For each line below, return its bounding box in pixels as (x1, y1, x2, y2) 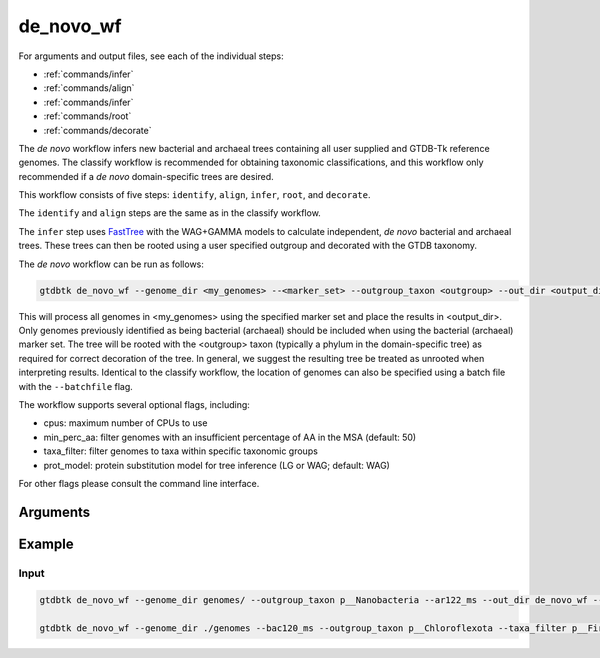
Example (18, 535, 74, 552)
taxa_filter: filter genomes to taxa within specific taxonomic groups (43, 445, 319, 457)
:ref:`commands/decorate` (43, 124, 152, 136)
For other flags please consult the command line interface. (18, 477, 260, 489)
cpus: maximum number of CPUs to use (43, 417, 208, 429)
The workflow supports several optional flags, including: (18, 398, 250, 410)
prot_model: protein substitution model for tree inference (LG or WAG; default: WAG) (43, 459, 390, 471)
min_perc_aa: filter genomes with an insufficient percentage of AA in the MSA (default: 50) (43, 431, 417, 443)
